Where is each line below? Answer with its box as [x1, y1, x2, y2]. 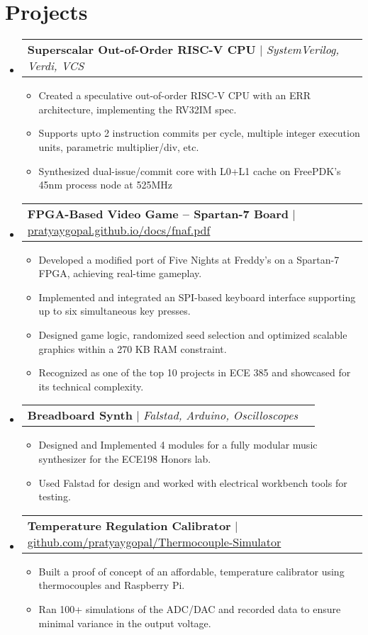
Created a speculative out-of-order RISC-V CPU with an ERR [38, 88, 311, 103]
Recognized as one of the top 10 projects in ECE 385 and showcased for [38, 365, 351, 380]
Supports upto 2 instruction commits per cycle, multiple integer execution [38, 125, 360, 140]
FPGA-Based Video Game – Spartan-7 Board [27, 205, 289, 222]
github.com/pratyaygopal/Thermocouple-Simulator [27, 533, 281, 550]
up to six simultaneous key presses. [38, 303, 191, 318]
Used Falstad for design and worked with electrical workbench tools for [38, 475, 347, 490]
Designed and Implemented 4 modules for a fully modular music [38, 437, 318, 452]
